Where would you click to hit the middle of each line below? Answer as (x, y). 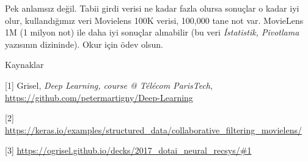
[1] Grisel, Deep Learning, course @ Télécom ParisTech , (109, 85)
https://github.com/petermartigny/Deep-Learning (99, 97)
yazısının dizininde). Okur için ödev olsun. (84, 44)
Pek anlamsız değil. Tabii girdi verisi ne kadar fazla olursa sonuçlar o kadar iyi (152, 8)
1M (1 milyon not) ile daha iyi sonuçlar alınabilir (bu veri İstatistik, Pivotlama (152, 32)
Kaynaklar (24, 65)
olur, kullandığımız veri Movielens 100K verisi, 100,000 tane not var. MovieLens (154, 20)
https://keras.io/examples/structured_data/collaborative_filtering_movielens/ (153, 129)
